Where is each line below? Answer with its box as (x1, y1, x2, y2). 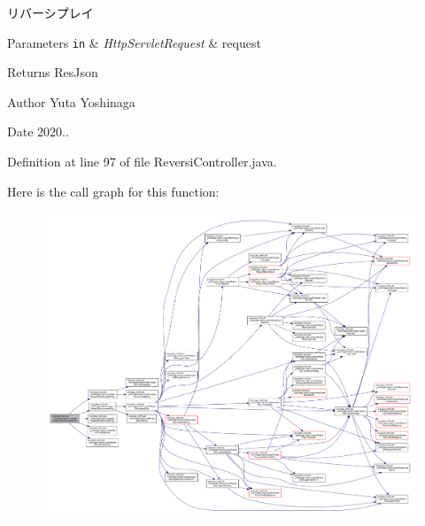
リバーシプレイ (7, 4, 94, 21)
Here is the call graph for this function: (7, 182, 220, 200)
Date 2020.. (7, 122, 69, 141)
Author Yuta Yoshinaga (7, 92, 135, 111)
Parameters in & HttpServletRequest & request (7, 33, 261, 51)
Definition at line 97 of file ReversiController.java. (7, 152, 277, 171)
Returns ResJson (7, 63, 98, 81)
